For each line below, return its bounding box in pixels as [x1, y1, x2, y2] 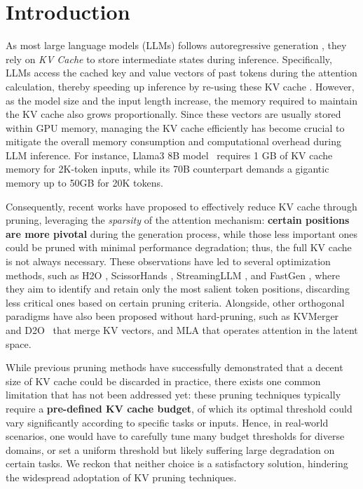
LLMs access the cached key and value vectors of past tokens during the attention [6, 65, 357, 80]
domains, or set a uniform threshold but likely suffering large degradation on [6, 442, 335, 457]
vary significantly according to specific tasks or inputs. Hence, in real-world [6, 415, 329, 429]
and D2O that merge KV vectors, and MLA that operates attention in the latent [6, 323, 358, 337]
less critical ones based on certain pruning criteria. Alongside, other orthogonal [6, 295, 345, 309]
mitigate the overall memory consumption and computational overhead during [6, 134, 341, 149]
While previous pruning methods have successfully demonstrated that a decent [6, 360, 343, 375]
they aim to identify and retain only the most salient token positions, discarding [6, 281, 350, 296]
